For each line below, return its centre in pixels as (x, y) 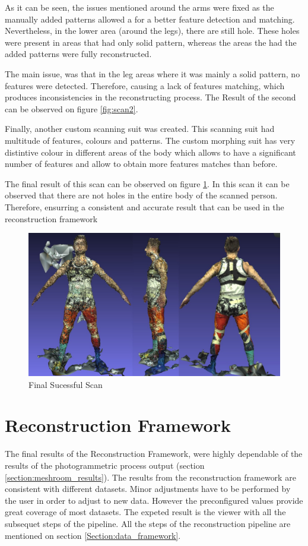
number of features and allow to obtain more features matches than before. (141, 164)
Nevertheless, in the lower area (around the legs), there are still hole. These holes (152, 31)
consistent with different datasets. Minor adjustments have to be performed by (148, 489)
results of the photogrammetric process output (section (105, 465)
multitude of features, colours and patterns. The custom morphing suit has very (150, 140)
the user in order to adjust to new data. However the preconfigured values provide (154, 500)
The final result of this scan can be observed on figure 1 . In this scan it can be (147, 183)
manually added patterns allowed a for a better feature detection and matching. (150, 19)
